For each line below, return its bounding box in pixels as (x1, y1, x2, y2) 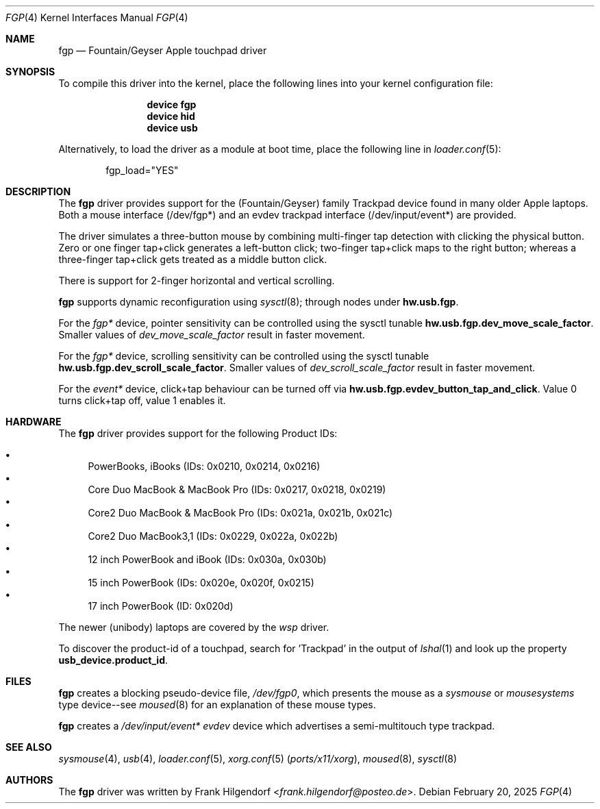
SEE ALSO (5, 741, 52, 753)
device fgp (147, 99, 197, 110)
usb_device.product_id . (58, 654, 168, 666)
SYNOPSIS (5, 66, 55, 77)
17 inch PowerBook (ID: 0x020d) (88, 600, 234, 612)
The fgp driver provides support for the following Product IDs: (58, 427, 338, 439)
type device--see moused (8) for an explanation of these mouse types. (58, 699, 376, 710)
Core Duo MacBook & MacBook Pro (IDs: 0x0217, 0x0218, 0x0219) (88, 484, 386, 495)
